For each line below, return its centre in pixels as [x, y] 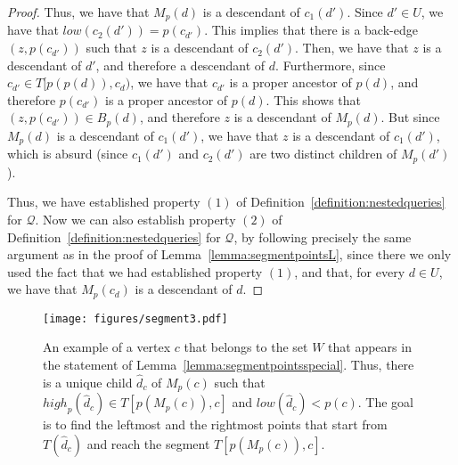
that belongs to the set [246, 347]
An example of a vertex [107, 347]
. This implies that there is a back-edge [311, 30]
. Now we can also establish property [135, 219]
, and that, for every [350, 271]
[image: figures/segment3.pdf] [135, 318]
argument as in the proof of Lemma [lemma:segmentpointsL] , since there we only [229, 254]
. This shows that [313, 99]
